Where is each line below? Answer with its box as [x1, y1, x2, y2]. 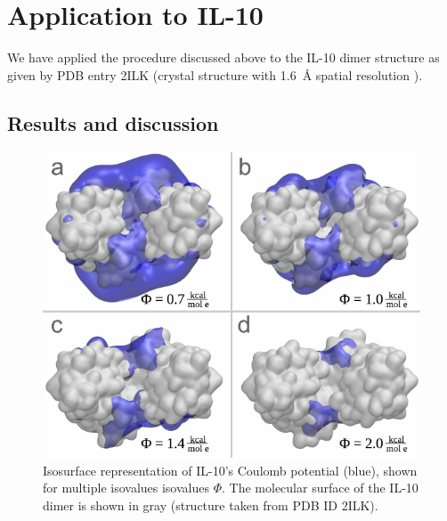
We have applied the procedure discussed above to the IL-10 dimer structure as [7, 48, 440, 67]
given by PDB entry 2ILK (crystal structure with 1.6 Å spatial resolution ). [7, 65, 423, 84]
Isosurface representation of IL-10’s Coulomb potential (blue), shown [43, 460, 418, 479]
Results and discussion [7, 109, 219, 136]
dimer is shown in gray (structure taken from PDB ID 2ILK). [43, 495, 378, 514]
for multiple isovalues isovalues [43, 478, 209, 497]
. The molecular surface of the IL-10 [222, 478, 419, 497]
